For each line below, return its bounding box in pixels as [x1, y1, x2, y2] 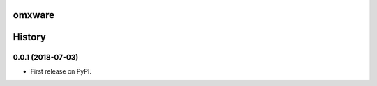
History [13, 31, 47, 43]
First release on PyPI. [30, 67, 92, 76]
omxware [13, 9, 55, 21]
